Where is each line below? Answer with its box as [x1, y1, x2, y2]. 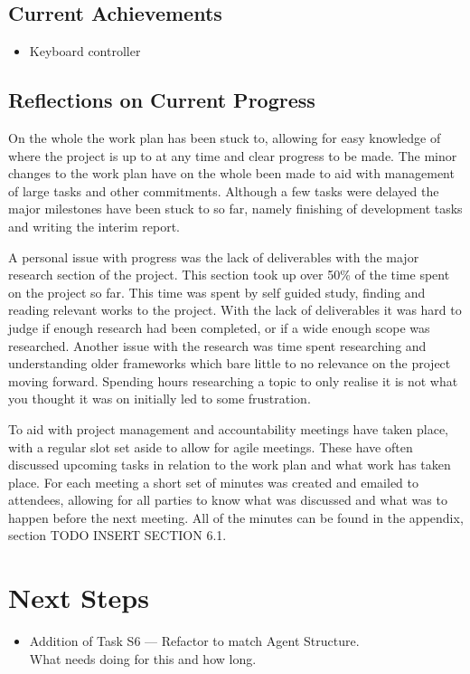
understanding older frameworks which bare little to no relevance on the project [8, 354, 451, 373]
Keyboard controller [29, 42, 141, 61]
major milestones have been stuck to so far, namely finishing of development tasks [8, 199, 463, 218]
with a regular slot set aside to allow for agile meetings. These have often [8, 437, 413, 456]
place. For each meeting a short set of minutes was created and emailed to [8, 472, 418, 491]
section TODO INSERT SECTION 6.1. [8, 526, 227, 545]
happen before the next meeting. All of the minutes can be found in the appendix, [8, 508, 464, 527]
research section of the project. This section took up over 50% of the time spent [8, 265, 450, 284]
